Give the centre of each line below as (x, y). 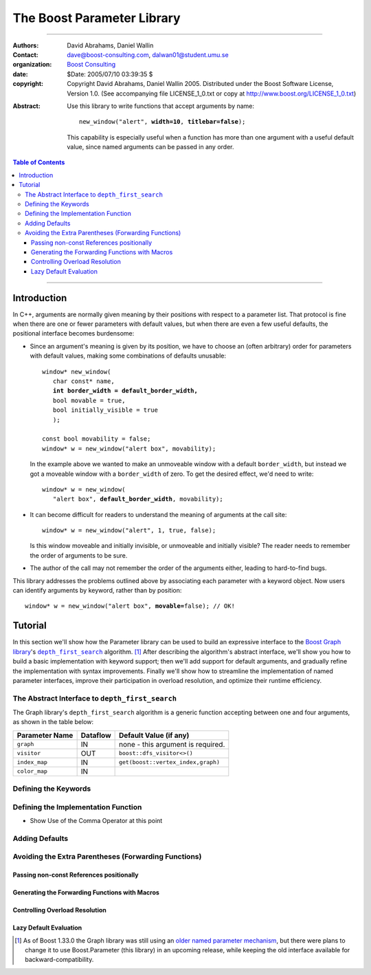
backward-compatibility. (59, 960)
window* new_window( (77, 372)
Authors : (26, 45)
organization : (32, 65)
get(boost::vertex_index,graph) (169, 762)
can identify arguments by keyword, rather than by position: (97, 591)
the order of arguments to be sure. (79, 555)
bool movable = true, (89, 400)
